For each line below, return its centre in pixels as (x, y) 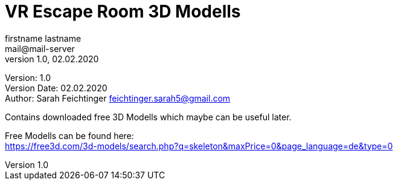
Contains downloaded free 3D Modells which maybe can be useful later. (148, 117)
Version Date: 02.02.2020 (56, 88)
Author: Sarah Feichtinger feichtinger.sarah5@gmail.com (118, 98)
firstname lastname (43, 38)
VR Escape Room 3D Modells (123, 11)
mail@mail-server (40, 48)
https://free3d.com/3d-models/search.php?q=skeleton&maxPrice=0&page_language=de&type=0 (199, 146)
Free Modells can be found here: (69, 135)
